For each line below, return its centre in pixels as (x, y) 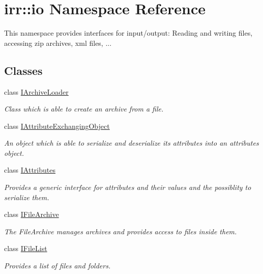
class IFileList (26, 248)
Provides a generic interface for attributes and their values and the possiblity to (128, 187)
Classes (23, 70)
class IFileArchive (32, 214)
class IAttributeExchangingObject (57, 126)
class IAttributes (30, 170)
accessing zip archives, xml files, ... (58, 43)
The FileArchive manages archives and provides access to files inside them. (121, 231)
